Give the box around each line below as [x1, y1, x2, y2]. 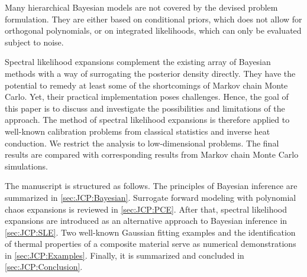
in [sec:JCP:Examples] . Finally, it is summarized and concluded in [5, 249, 244, 261]
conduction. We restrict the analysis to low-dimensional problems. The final [5, 136, 279, 149]
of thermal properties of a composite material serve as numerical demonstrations [5, 237, 296, 250]
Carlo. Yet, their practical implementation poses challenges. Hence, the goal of [5, 90, 289, 103]
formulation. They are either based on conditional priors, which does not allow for [5, 12, 302, 25]
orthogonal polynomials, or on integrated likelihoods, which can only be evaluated [5, 24, 302, 37]
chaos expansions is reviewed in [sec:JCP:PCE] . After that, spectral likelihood [5, 203, 287, 215]
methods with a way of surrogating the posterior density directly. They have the [5, 67, 296, 79]
